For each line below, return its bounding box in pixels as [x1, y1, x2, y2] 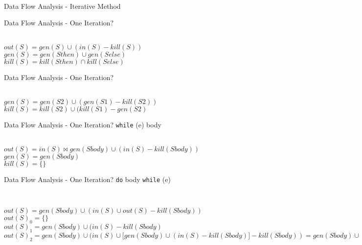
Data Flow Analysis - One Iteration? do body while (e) [4, 174, 171, 184]
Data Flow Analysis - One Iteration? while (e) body [4, 119, 161, 129]
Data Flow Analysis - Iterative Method [4, 1, 121, 11]
